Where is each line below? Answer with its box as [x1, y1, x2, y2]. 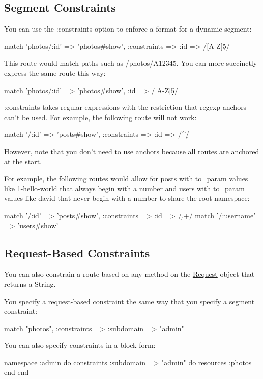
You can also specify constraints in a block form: [4, 340, 156, 351]
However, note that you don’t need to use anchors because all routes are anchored [4, 145, 259, 156]
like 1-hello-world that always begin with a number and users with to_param [4, 183, 245, 193]
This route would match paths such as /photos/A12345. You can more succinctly [4, 57, 257, 68]
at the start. [4, 156, 42, 166]
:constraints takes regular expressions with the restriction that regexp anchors [4, 102, 247, 112]
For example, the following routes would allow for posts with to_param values [4, 173, 248, 184]
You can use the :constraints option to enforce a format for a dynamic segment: [4, 23, 252, 34]
